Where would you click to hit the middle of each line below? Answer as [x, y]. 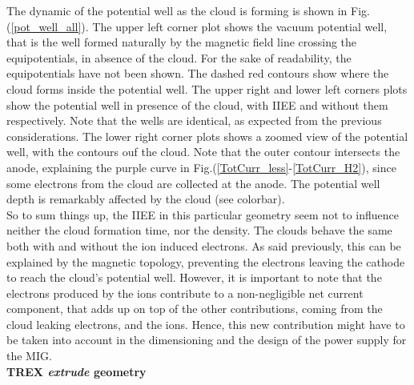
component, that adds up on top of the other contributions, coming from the [195, 309]
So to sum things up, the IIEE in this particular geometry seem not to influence [203, 214]
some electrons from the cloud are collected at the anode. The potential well [193, 183]
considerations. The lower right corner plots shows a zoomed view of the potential [207, 136]
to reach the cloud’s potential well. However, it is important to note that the [194, 277]
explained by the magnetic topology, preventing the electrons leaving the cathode [206, 261]
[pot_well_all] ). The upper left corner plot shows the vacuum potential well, [199, 26]
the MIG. [29, 356]
